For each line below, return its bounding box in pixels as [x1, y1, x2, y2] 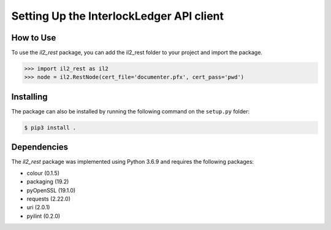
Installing [11, 91, 48, 102]
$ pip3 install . [24, 124, 77, 131]
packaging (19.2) [26, 178, 69, 185]
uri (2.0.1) [26, 204, 50, 211]
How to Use [11, 33, 56, 43]
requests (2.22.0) [26, 195, 70, 202]
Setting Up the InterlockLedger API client [11, 9, 224, 23]
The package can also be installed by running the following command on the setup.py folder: [11, 107, 250, 115]
